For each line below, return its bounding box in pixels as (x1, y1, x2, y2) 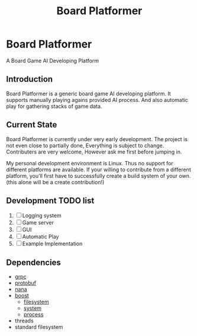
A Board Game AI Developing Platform (6, 57, 99, 64)
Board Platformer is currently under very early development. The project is (6, 135, 188, 143)
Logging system (22, 212, 62, 219)
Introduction (6, 74, 53, 84)
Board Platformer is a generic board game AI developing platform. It (6, 90, 172, 97)
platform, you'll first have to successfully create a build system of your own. (6, 172, 191, 179)
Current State (6, 120, 57, 130)
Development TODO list (6, 196, 95, 206)
